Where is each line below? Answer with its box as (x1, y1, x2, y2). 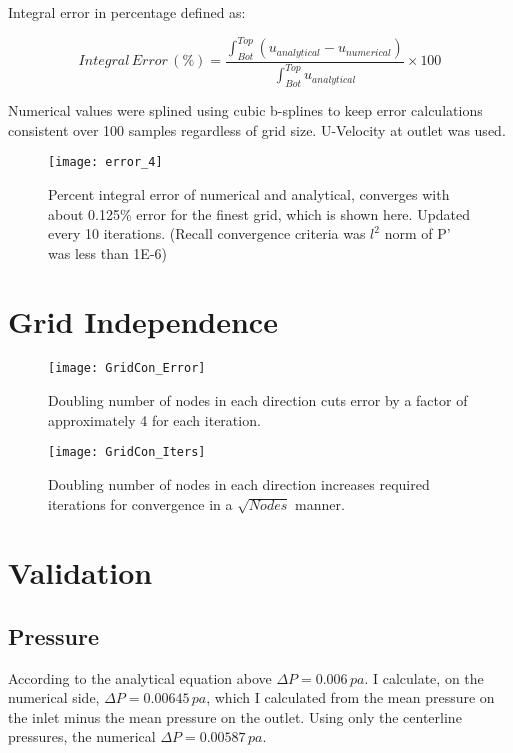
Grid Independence (8, 301, 278, 342)
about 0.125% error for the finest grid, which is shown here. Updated (48, 203, 471, 224)
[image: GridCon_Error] (48, 361, 206, 376)
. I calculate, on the (364, 667, 484, 688)
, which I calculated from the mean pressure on (206, 687, 495, 708)
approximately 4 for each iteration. (48, 409, 261, 430)
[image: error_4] (48, 155, 163, 170)
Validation (8, 552, 153, 593)
